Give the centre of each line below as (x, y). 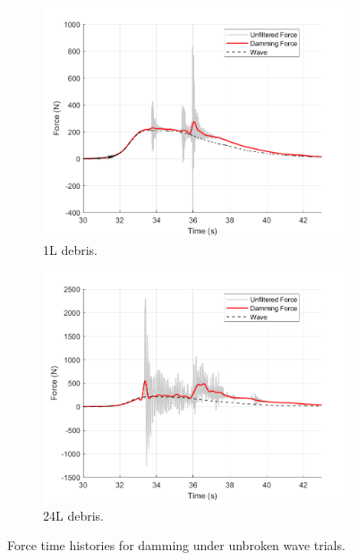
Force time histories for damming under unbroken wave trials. (176, 545)
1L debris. (70, 250)
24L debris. (73, 515)
